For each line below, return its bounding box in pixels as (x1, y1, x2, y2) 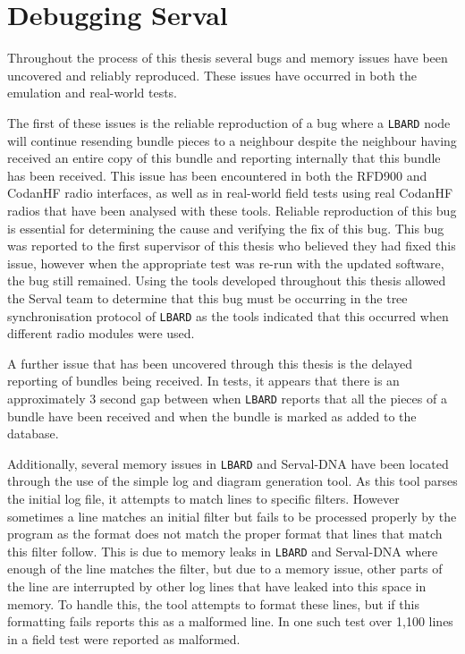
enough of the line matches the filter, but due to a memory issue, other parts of (7, 559, 443, 578)
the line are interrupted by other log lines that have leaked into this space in (7, 577, 427, 596)
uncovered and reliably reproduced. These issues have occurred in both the (7, 65, 417, 84)
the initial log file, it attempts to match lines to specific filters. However (7, 489, 400, 508)
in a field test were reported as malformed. (7, 629, 241, 648)
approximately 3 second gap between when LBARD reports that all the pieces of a (7, 388, 447, 407)
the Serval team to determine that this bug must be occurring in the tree (7, 288, 408, 307)
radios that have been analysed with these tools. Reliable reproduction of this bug (7, 200, 457, 219)
